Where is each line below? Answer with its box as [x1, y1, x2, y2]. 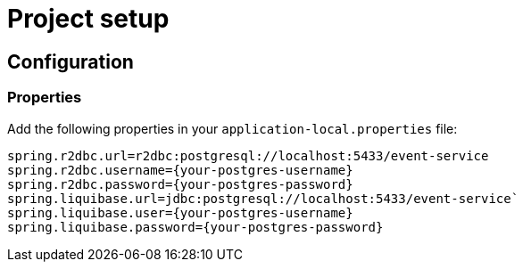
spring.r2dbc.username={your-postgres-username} [7, 162, 353, 177]
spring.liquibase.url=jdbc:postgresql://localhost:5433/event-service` [7, 191, 519, 206]
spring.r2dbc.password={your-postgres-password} [7, 176, 353, 192]
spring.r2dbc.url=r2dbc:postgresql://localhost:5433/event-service [7, 148, 489, 163]
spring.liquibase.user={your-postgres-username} [7, 205, 353, 220]
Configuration [7, 50, 134, 73]
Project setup [7, 4, 170, 34]
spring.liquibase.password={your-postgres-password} [7, 219, 384, 234]
